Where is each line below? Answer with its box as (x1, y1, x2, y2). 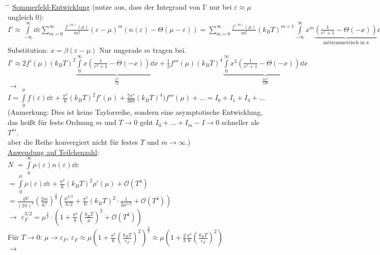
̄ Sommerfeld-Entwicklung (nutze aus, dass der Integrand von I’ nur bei (8, 2, 232, 12)
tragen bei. (153, 45, 187, 55)
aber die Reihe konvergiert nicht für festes (8, 137, 138, 147)
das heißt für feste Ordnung (8, 117, 94, 127)
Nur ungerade (99, 45, 142, 55)
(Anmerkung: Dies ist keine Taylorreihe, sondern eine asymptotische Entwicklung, (8, 107, 263, 117)
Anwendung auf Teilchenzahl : (8, 146, 99, 157)
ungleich (8, 11, 34, 22)
